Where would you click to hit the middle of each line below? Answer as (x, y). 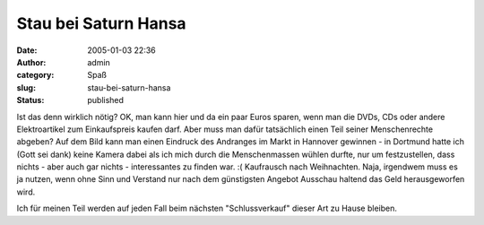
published (106, 100)
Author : (31, 62)
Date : (27, 50)
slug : (26, 87)
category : (35, 75)
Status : (30, 100)
